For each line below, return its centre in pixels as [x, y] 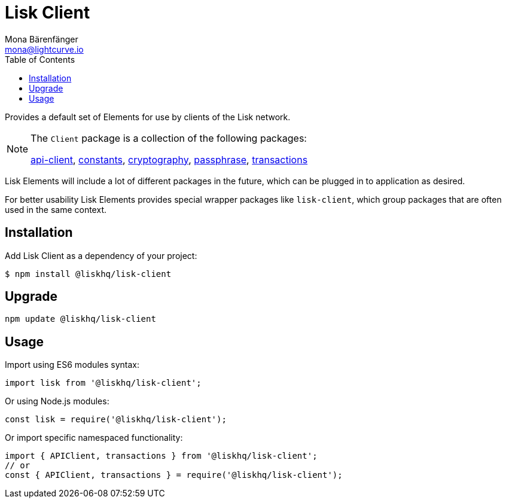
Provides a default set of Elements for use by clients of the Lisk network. [148, 117]
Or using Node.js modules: [57, 401]
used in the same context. [56, 209]
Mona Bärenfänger [42, 39]
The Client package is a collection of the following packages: [169, 138]
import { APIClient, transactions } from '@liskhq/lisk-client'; [161, 456]
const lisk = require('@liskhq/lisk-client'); [116, 420]
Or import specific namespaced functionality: [94, 438]
